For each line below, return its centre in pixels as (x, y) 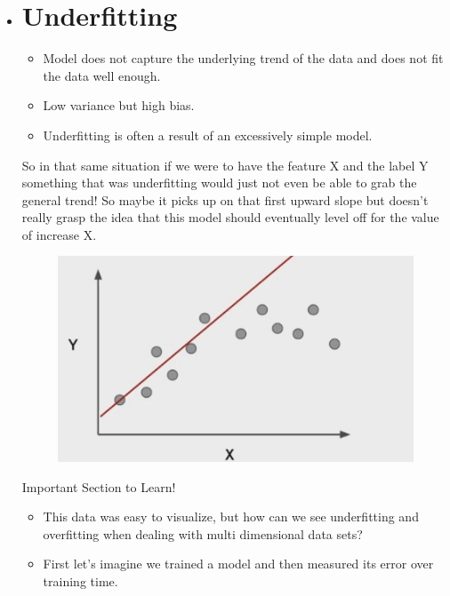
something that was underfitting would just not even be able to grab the (219, 183)
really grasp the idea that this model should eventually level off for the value (230, 217)
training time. (80, 581)
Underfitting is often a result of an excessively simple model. (208, 135)
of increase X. (59, 234)
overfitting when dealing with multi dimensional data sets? (203, 533)
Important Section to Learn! (99, 486)
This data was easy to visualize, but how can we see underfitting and (231, 517)
